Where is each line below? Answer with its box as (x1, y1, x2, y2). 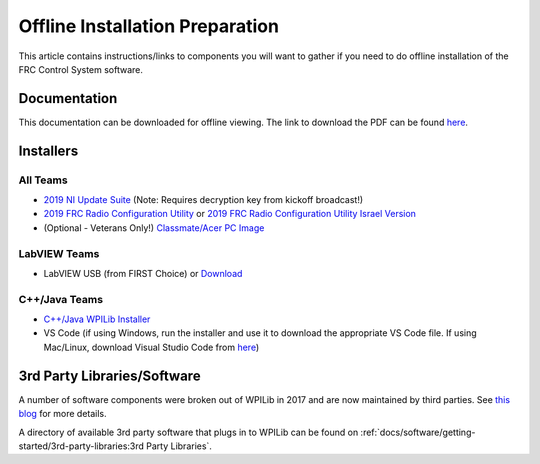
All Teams (18, 173, 69, 187)
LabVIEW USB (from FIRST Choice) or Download (43, 267, 243, 279)
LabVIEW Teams (18, 246, 100, 260)
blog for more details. (18, 408, 107, 420)
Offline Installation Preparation (18, 15, 280, 37)
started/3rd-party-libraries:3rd (18, 440, 145, 452)
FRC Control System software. (18, 63, 144, 75)
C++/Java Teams (18, 292, 104, 306)
